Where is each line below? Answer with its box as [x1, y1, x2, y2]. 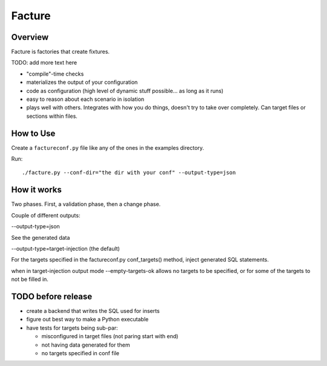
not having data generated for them [41, 341, 130, 348]
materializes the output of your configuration [26, 79, 138, 86]
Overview [11, 32, 49, 42]
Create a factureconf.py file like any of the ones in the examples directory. [11, 144, 204, 151]
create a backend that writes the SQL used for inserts [26, 307, 160, 315]
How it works [11, 185, 62, 195]
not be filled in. [11, 275, 48, 283]
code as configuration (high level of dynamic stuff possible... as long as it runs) [26, 87, 224, 94]
